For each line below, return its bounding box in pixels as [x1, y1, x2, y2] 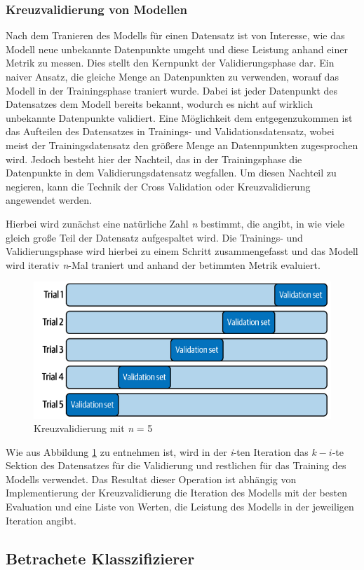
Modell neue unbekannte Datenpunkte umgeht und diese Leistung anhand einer [6, 41, 348, 56]
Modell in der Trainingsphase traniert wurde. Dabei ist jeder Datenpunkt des [6, 83, 338, 97]
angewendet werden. [6, 193, 92, 207]
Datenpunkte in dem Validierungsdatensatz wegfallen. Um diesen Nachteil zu [6, 165, 337, 180]
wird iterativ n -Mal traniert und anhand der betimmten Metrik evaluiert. [6, 257, 321, 272]
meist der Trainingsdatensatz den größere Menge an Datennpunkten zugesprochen [6, 137, 358, 152]
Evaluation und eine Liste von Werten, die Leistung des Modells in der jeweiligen [6, 499, 354, 514]
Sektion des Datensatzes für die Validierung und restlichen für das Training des [6, 458, 346, 473]
